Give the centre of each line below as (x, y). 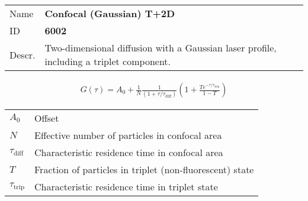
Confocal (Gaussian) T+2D (110, 13)
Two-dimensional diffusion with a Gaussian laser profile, (161, 48)
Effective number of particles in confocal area (128, 135)
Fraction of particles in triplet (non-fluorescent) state (144, 170)
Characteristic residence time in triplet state (126, 187)
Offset (47, 118)
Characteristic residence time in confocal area (129, 153)
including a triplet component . (108, 61)
